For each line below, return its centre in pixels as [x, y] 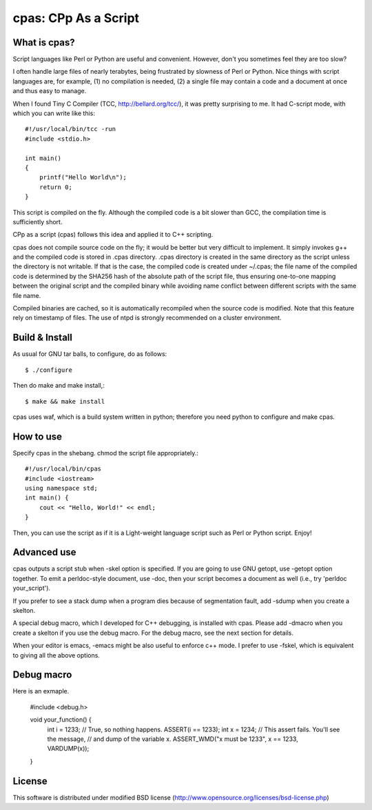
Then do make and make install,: [59, 386]
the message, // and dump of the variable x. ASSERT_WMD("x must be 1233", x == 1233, [173, 739]
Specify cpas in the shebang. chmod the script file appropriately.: [106, 453]
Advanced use [44, 552]
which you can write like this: [54, 113]
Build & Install [42, 338]
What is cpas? [44, 42]
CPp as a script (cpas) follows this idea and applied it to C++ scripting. [113, 235]
